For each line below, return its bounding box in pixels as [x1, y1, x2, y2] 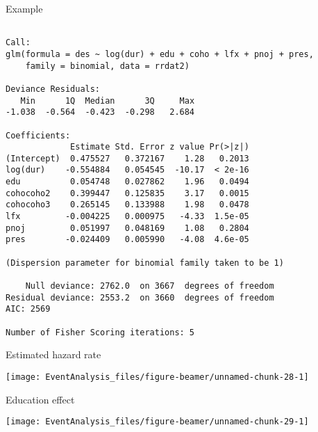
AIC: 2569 [6, 304, 51, 314]
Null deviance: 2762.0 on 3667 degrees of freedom [25, 281, 274, 291]
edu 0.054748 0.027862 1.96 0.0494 [6, 177, 249, 187]
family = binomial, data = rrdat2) [25, 61, 190, 71]
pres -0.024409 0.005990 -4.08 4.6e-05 [6, 234, 249, 245]
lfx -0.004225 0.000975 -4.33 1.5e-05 [6, 211, 249, 222]
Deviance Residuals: [6, 83, 101, 94]
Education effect [6, 392, 75, 406]
